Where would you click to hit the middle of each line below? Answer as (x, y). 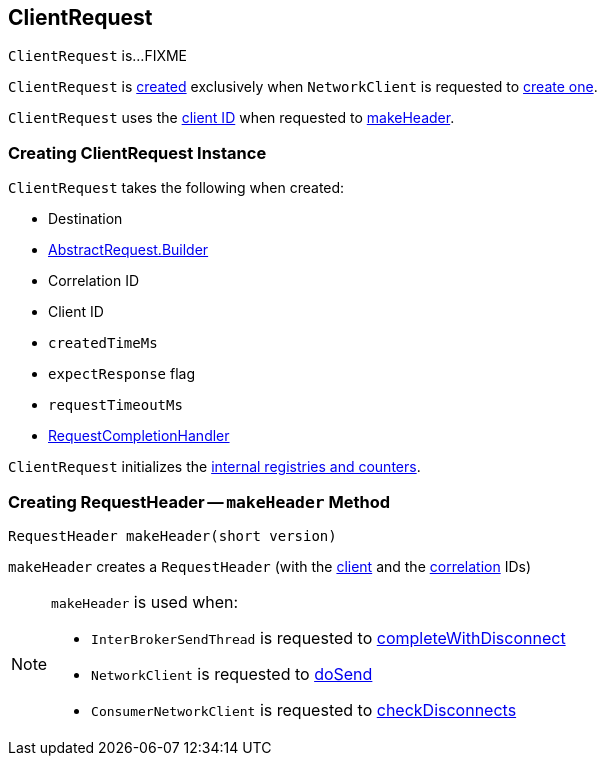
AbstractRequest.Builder (128, 250)
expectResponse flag (121, 374)
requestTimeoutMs (115, 405)
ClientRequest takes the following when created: (176, 188)
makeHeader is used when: (145, 601)
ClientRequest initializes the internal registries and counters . (214, 467)
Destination (85, 219)
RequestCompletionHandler (139, 436)
